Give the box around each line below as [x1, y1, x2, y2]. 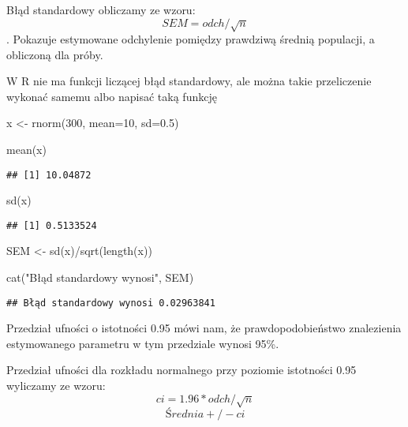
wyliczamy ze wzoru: [6, 377, 106, 394]
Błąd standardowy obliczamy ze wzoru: [6, 2, 196, 17]
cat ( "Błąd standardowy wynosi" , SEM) [6, 269, 194, 286]
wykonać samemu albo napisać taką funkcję [6, 88, 217, 104]
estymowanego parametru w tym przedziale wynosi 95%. [6, 335, 279, 351]
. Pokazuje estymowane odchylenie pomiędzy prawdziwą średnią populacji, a [6, 30, 375, 47]
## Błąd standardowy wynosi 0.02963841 [6, 297, 215, 309]
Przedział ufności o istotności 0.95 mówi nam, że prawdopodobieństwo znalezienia [6, 320, 402, 336]
